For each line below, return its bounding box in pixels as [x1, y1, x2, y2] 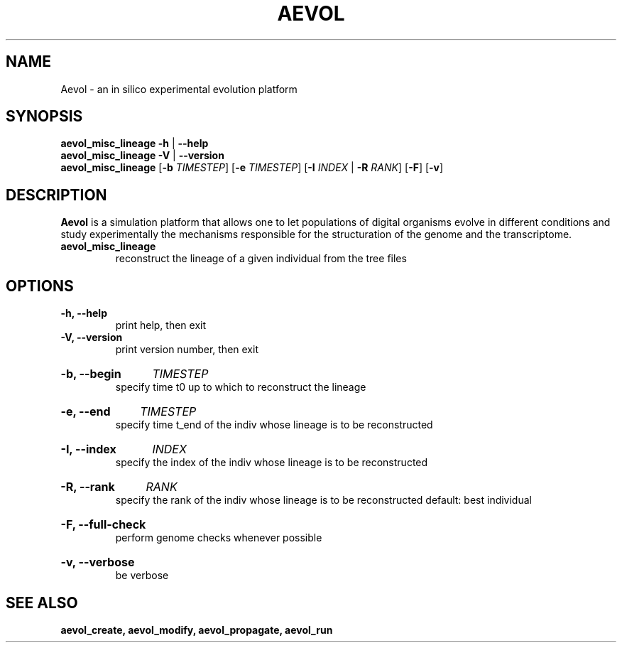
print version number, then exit [115, 343, 258, 356]
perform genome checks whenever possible [115, 531, 322, 544]
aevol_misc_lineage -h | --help [60, 137, 209, 150]
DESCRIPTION [6, 185, 107, 204]
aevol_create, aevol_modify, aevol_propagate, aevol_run [60, 623, 333, 636]
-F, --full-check [60, 517, 146, 532]
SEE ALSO [6, 593, 78, 612]
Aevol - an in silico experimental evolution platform [60, 82, 298, 95]
